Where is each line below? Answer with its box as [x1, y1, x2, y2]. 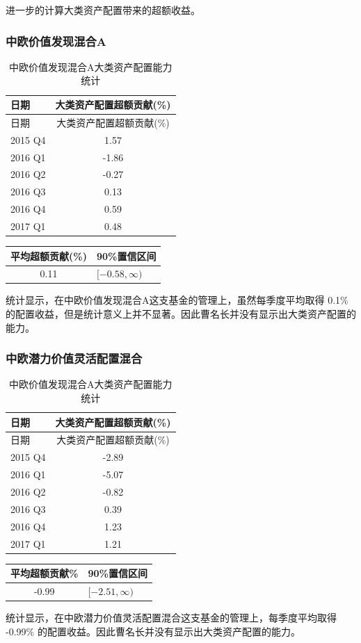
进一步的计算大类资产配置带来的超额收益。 [6, 3, 200, 17]
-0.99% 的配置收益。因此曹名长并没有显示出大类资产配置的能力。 [6, 624, 300, 638]
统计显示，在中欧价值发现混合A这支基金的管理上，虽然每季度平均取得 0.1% [6, 293, 348, 307]
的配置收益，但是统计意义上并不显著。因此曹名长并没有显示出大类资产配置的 [6, 307, 356, 321]
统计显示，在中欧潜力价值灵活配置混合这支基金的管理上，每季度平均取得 [6, 610, 337, 625]
